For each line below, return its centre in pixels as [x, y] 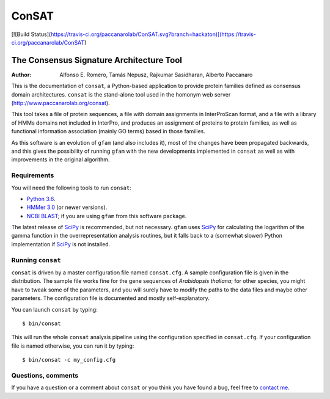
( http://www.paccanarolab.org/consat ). [61, 103]
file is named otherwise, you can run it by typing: [73, 346]
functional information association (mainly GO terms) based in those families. [108, 131]
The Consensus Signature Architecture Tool [97, 60]
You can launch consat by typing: [54, 309]
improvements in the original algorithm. [61, 159]
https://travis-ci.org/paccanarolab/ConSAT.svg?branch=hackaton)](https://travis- [153, 34]
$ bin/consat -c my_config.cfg [69, 360]
